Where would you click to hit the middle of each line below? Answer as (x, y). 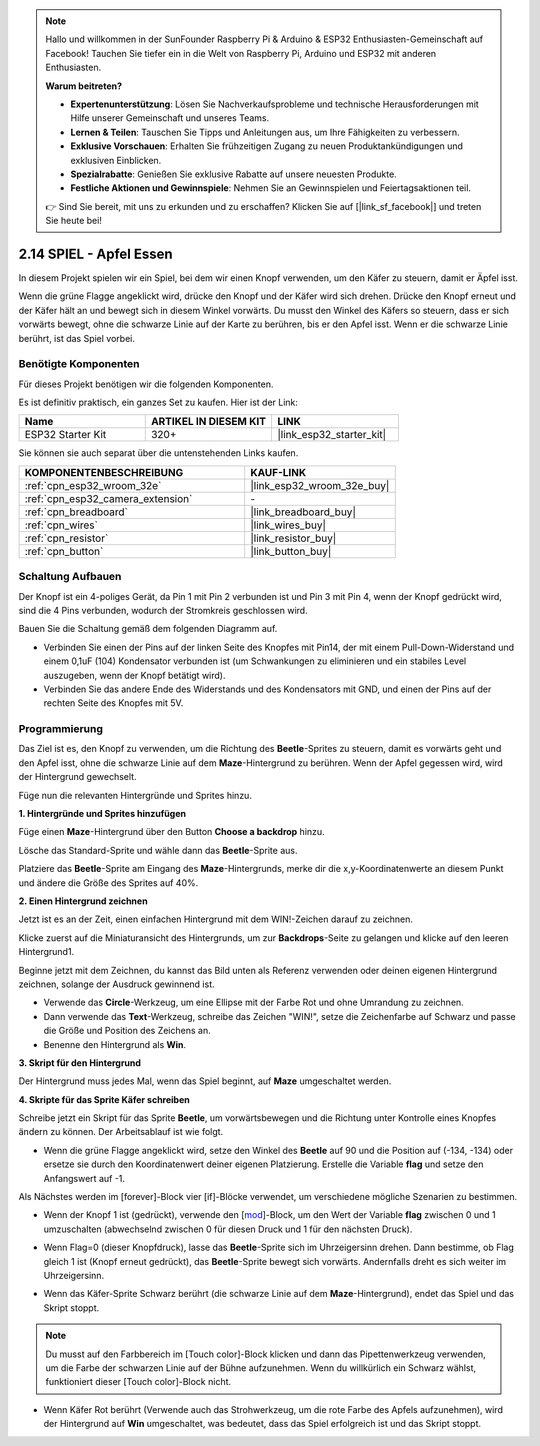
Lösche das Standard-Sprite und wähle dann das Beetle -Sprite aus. (158, 850)
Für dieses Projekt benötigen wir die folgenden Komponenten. (146, 384)
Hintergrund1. (46, 952)
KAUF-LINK (278, 472)
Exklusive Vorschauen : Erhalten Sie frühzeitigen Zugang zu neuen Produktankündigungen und (267, 146)
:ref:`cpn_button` (64, 551)
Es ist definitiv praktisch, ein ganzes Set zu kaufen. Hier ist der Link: (158, 402)
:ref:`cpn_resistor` (66, 538)
